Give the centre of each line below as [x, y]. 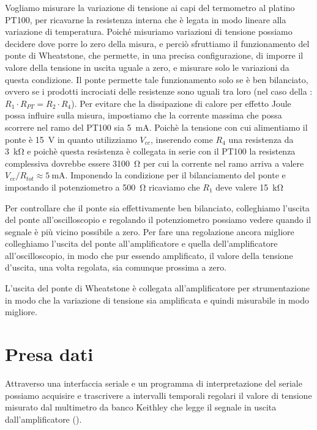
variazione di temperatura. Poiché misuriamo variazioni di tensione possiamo [149, 31]
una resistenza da [261, 139]
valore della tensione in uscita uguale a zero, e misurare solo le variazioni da [147, 67]
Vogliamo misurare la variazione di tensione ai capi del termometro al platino [150, 7]
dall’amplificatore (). [43, 419]
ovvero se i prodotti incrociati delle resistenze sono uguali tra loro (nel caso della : [159, 91]
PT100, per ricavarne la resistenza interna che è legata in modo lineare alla [146, 19]
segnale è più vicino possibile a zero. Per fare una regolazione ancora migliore [150, 231]
